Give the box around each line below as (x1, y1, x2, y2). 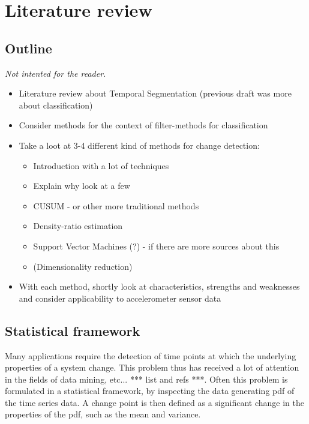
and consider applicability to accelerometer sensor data (19, 291, 221, 304)
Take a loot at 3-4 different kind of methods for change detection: (19, 139, 260, 151)
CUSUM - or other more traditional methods (33, 199, 199, 212)
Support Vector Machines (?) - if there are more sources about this (33, 239, 280, 252)
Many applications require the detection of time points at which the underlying (5, 349, 296, 362)
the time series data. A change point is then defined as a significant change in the (5, 396, 304, 408)
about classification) (19, 98, 93, 111)
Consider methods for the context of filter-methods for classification (19, 119, 268, 131)
